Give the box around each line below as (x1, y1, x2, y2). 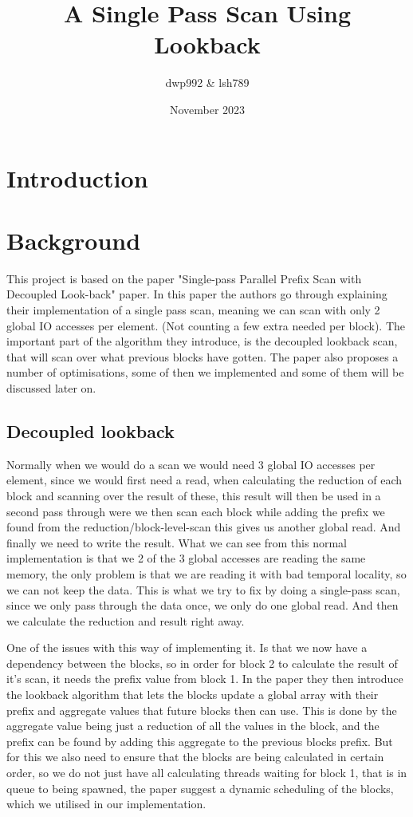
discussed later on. (6, 379, 96, 396)
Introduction (6, 161, 148, 194)
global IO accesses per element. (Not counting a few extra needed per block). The (6, 317, 406, 334)
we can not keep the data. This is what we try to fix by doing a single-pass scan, (6, 581, 400, 598)
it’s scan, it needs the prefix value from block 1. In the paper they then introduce (6, 670, 403, 687)
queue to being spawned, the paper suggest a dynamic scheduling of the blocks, (6, 780, 394, 796)
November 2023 (169, 101, 246, 117)
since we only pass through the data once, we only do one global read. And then (6, 597, 399, 614)
